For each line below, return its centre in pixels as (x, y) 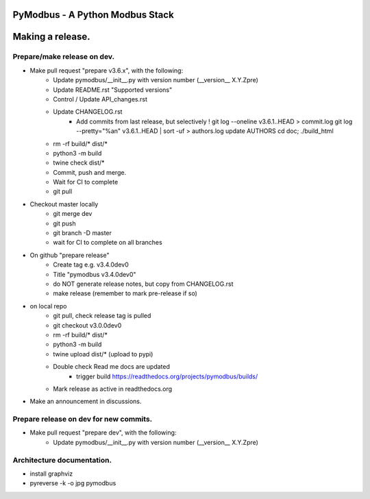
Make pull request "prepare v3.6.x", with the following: (107, 70)
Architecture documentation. (62, 460)
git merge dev (73, 214)
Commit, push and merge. (90, 172)
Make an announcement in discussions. (86, 402)
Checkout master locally (64, 204)
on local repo (48, 306)
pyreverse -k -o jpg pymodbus (73, 483)
